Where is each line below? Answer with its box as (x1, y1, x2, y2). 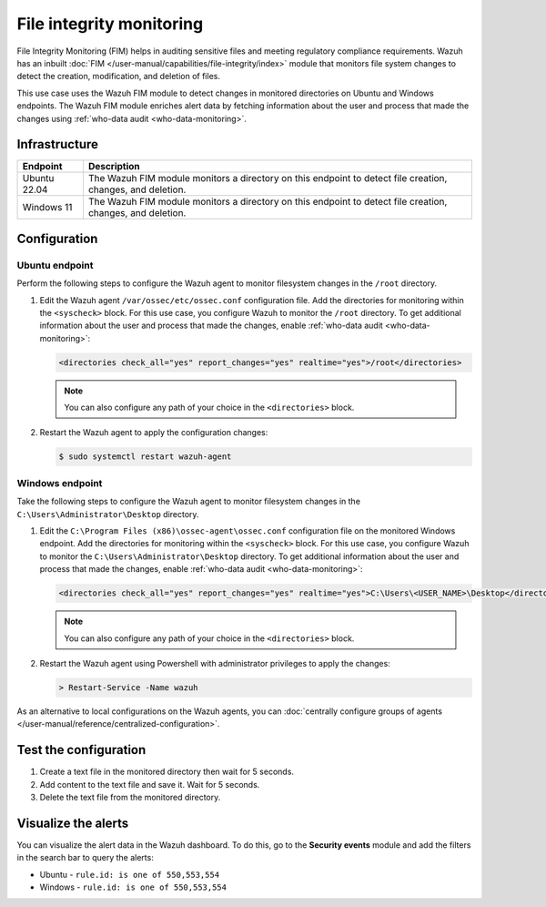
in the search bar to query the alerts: (16, 852, 154, 863)
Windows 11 (22, 201, 73, 214)
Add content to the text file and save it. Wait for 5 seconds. (39, 779, 260, 790)
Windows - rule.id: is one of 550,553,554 (39, 882, 227, 892)
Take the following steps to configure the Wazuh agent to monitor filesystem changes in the (16, 496, 361, 507)
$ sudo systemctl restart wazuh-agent (58, 452, 232, 462)
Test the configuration (16, 742, 147, 758)
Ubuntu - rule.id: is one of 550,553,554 (39, 869, 220, 880)
